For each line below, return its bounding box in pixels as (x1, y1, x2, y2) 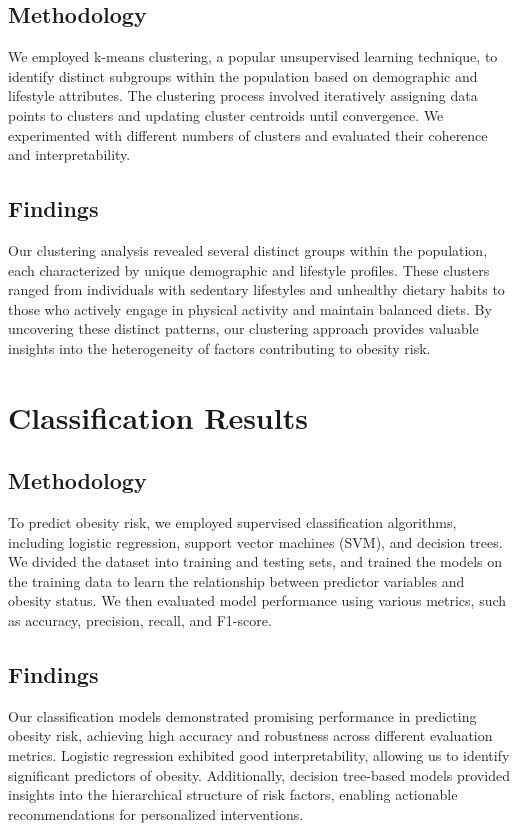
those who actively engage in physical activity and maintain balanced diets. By (8, 298, 492, 319)
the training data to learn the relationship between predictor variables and (8, 570, 465, 591)
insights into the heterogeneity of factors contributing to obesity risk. (8, 337, 431, 358)
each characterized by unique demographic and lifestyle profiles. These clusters (8, 259, 490, 280)
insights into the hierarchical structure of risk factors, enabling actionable (8, 784, 458, 805)
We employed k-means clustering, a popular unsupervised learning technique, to (8, 46, 498, 67)
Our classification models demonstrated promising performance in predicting (8, 705, 477, 726)
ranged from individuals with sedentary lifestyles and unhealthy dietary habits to (8, 279, 505, 300)
